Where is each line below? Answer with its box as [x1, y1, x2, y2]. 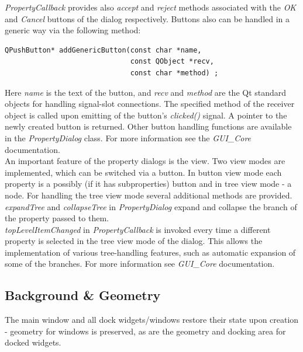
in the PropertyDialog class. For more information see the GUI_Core [5, 131, 252, 144]
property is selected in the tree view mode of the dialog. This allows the [5, 235, 263, 247]
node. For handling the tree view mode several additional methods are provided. [5, 189, 292, 201]
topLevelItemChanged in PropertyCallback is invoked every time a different [5, 223, 271, 235]
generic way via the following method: [5, 24, 141, 36]
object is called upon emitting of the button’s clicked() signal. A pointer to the [5, 109, 287, 121]
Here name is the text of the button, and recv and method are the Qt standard [5, 86, 287, 98]
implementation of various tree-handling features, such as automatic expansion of [5, 246, 296, 258]
